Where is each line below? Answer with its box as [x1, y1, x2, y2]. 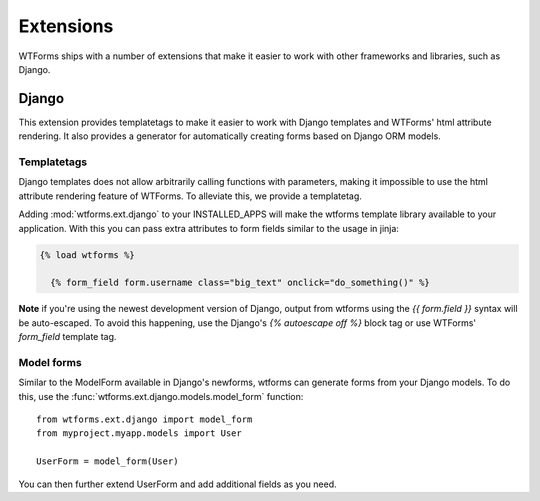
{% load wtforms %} [39, 249, 135, 260]
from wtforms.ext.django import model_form [36, 414, 253, 425]
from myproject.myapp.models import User [36, 428, 242, 439]
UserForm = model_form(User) [36, 456, 179, 467]
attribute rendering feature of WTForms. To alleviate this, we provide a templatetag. [18, 190, 362, 202]
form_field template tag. [18, 331, 117, 343]
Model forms [18, 355, 82, 369]
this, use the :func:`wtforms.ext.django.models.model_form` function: [18, 390, 304, 402]
